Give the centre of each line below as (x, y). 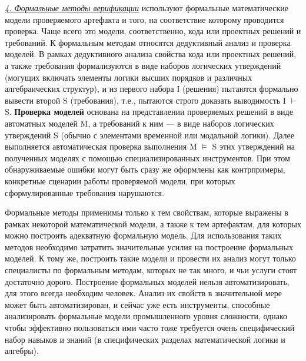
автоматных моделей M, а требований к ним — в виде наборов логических (139, 123)
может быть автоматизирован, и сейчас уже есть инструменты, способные (137, 304)
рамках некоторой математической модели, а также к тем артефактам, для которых (153, 223)
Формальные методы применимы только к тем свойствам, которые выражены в (147, 212)
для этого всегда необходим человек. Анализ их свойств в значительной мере (143, 293)
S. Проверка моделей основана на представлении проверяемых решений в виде (149, 112)
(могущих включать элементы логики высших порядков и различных (129, 77)
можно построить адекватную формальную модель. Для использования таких (143, 235)
